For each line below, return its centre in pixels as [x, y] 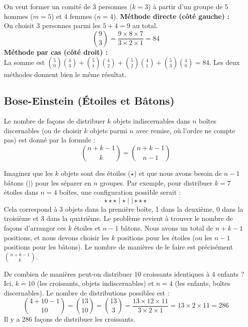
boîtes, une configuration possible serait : [120, 192]
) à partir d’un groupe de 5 [188, 6]
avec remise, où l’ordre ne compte [186, 130]
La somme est [24, 62]
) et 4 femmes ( [74, 16]
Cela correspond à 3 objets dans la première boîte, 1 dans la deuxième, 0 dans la [124, 209]
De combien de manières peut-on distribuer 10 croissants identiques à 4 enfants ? [124, 273]
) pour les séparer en [61, 182]
